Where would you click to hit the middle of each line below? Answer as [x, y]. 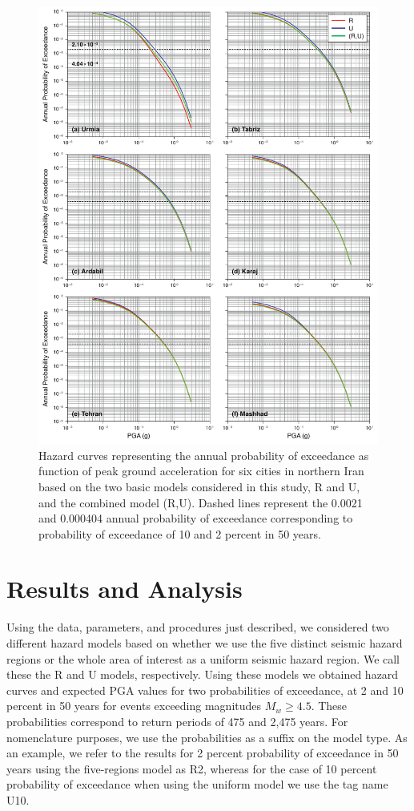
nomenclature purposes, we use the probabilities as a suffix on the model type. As [207, 737]
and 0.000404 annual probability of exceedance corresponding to [196, 518]
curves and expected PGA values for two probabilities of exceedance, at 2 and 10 [205, 690]
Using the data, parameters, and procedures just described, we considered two [198, 627]
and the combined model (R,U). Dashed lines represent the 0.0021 [201, 502]
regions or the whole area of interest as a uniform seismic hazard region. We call [203, 658]
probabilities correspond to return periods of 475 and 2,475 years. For [177, 721]
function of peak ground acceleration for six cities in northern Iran [201, 471]
